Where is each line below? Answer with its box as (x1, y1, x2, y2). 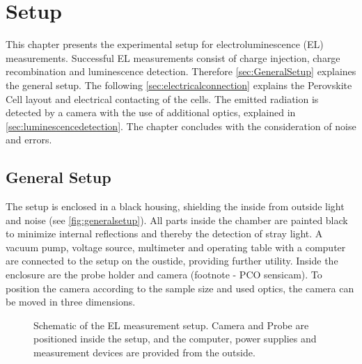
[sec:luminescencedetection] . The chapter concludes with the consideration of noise (6, 118, 356, 133)
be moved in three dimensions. (6, 294, 136, 309)
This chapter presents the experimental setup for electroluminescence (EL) (6, 37, 324, 52)
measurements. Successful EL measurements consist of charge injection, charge (6, 50, 340, 65)
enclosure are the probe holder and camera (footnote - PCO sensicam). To (6, 267, 322, 282)
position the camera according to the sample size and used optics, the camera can (6, 280, 354, 295)
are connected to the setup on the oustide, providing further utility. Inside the (6, 253, 338, 268)
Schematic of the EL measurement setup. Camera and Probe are (33, 317, 309, 332)
